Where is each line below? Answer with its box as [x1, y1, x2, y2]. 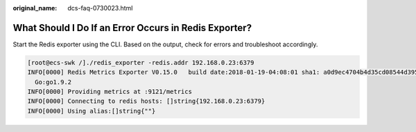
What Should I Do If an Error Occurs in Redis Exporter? [12, 21, 252, 34]
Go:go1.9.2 [35, 78, 72, 86]
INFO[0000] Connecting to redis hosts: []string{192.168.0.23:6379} [27, 97, 266, 105]
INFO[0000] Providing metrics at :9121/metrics [27, 88, 192, 96]
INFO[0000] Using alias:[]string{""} [27, 107, 156, 115]
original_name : [12, 4, 58, 12]
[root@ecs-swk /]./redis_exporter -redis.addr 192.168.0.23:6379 [27, 59, 254, 66]
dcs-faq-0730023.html [67, 4, 133, 12]
